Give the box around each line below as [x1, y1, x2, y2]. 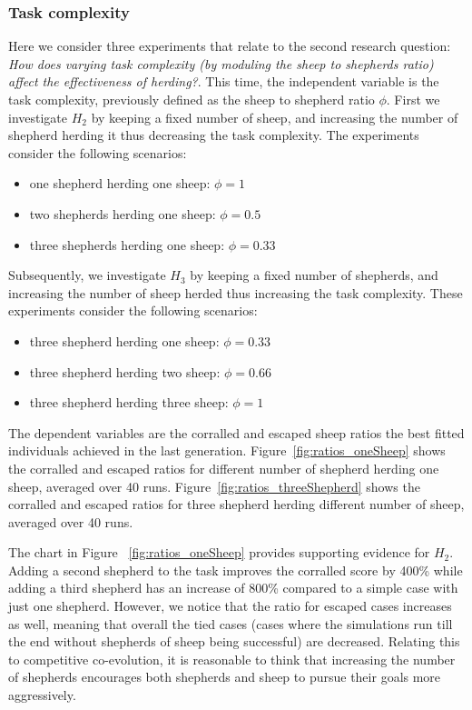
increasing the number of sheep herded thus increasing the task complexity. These [8, 283, 463, 302]
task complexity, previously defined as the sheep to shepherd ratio [8, 90, 375, 108]
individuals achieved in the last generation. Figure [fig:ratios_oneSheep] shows [8, 441, 446, 460]
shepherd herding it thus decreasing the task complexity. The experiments [8, 125, 419, 145]
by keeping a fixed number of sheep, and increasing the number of [91, 107, 458, 126]
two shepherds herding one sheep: [29, 204, 216, 223]
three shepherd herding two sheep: [29, 362, 221, 381]
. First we [386, 90, 440, 108]
